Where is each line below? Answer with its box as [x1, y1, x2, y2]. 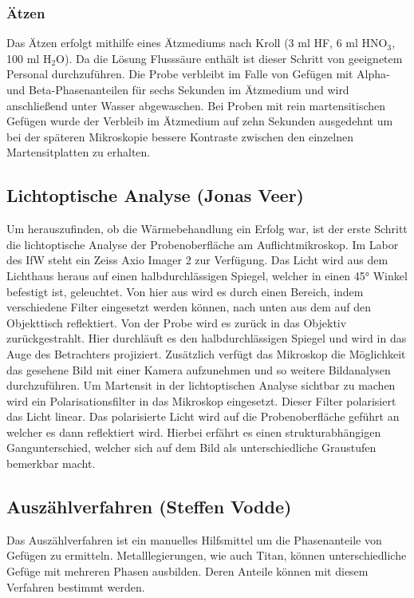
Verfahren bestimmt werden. [6, 578, 145, 595]
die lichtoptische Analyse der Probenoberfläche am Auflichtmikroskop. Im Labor [6, 236, 399, 252]
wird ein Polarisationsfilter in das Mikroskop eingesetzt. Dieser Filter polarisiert [6, 392, 396, 409]
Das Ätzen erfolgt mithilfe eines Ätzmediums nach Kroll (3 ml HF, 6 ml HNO [6, 34, 388, 51]
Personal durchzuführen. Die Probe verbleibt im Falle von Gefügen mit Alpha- [6, 65, 390, 82]
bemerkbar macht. [6, 455, 96, 472]
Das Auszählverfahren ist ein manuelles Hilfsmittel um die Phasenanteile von [6, 531, 382, 548]
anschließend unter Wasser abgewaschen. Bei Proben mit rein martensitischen [6, 97, 386, 113]
